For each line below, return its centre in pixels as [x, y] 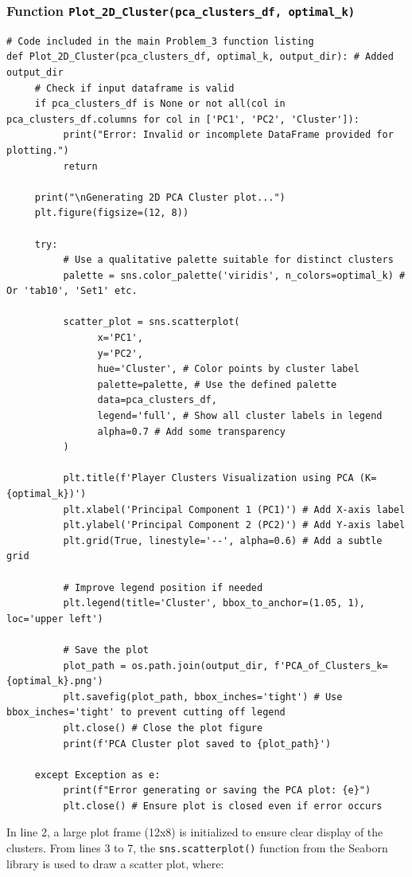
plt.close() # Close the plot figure [163, 728]
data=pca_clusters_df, [157, 400]
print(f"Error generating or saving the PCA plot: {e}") [217, 791]
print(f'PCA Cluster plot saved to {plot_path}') [197, 744]
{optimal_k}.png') [55, 681]
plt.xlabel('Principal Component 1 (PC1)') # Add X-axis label [234, 509]
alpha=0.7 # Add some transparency [191, 431]
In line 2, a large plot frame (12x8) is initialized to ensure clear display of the [195, 832]
